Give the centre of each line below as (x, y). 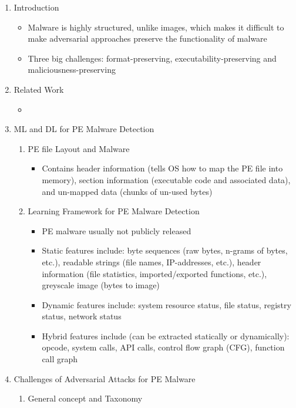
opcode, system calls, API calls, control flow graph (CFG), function (163, 347)
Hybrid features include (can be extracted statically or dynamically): (166, 335)
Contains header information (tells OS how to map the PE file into (162, 168)
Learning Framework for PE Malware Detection (114, 211)
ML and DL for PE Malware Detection (84, 129)
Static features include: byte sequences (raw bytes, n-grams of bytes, (165, 250)
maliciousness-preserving (72, 70)
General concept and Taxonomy (85, 398)
